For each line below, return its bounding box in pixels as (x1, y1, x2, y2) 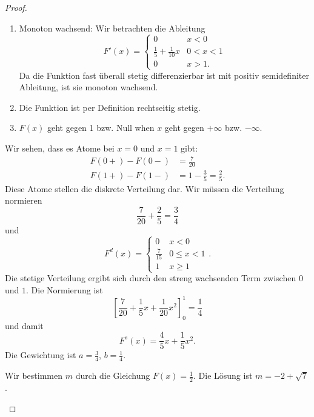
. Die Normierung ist (26, 283, 103, 296)
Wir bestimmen (5, 369, 63, 382)
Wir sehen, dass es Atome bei (5, 142, 115, 154)
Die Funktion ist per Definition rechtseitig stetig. (19, 101, 201, 113)
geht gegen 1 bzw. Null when (47, 121, 155, 134)
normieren (5, 194, 42, 207)
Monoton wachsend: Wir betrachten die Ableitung (19, 21, 205, 34)
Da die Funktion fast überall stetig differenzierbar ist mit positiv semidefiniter (19, 68, 309, 81)
